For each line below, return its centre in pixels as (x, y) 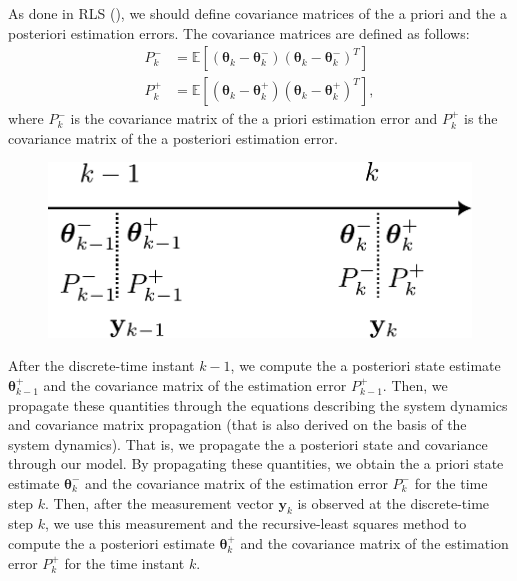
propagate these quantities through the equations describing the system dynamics (258, 404)
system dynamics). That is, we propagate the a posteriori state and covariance (248, 443)
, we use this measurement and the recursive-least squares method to (255, 523)
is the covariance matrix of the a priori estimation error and (254, 118)
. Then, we (415, 385)
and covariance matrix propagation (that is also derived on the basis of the (237, 424)
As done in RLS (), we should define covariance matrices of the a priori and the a (257, 13)
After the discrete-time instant (101, 365)
